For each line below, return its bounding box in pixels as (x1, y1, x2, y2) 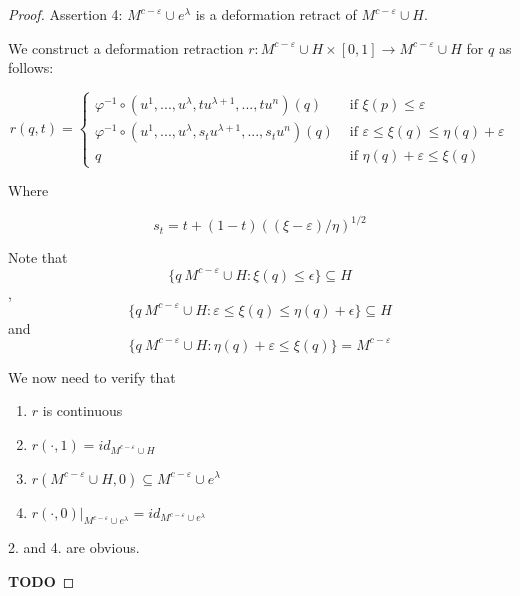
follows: (8, 57, 54, 78)
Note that (8, 247, 68, 268)
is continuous (42, 400, 123, 421)
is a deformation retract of (195, 4, 357, 24)
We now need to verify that (8, 366, 176, 387)
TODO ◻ (8, 570, 75, 591)
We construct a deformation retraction (8, 37, 244, 58)
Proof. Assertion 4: (8, 4, 123, 24)
